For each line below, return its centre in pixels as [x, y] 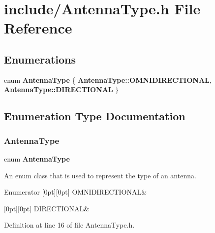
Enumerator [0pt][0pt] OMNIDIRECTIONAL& [76, 192]
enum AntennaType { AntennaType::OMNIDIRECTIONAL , [108, 80]
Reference [38, 28]
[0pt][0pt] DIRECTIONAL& [47, 208]
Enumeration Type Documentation [95, 116]
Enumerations [40, 59]
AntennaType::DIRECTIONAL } [61, 89]
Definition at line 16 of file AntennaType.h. [69, 225]
